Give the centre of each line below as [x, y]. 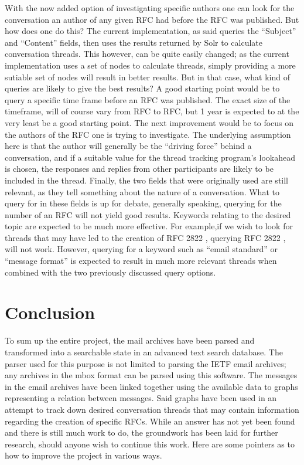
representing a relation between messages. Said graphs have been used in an [141, 398]
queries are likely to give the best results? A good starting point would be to [142, 88]
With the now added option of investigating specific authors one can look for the [150, 8]
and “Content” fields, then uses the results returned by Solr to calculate [134, 42]
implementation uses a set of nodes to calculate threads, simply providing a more [150, 65]
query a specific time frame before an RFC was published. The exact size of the [148, 99]
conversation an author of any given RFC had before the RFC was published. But [152, 19]
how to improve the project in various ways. [83, 455]
